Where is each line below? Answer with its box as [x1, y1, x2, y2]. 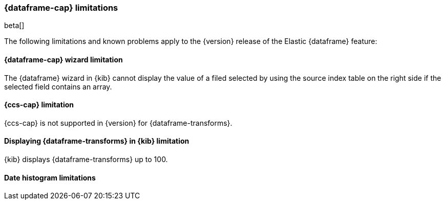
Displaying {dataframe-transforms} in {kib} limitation [4, 137, 189, 146]
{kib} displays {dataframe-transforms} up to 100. [4, 155, 168, 164]
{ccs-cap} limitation [4, 100, 74, 109]
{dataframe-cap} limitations [4, 3, 118, 13]
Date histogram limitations [4, 173, 96, 182]
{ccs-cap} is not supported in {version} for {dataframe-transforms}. [4, 118, 232, 127]
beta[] [4, 21, 25, 30]
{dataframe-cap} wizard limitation [4, 55, 123, 64]
